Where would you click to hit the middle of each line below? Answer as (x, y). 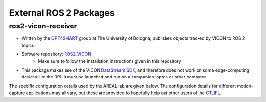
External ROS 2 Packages (62, 13)
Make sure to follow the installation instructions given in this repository (110, 61)
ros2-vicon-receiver (43, 26)
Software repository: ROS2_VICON (56, 54)
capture (17, 93)
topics (28, 45)
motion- (245, 86)
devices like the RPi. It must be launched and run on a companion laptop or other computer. (114, 77)
